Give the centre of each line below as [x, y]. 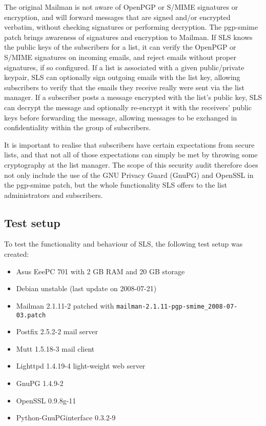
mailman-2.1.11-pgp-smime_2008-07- [177, 306]
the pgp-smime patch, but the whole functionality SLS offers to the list [116, 185]
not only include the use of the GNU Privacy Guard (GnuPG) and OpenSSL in [129, 175]
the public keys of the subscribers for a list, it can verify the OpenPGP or [120, 47]
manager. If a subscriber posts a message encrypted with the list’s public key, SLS [133, 97]
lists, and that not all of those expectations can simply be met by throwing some [131, 155]
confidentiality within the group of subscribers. [78, 127]
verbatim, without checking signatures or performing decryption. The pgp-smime [131, 27]
